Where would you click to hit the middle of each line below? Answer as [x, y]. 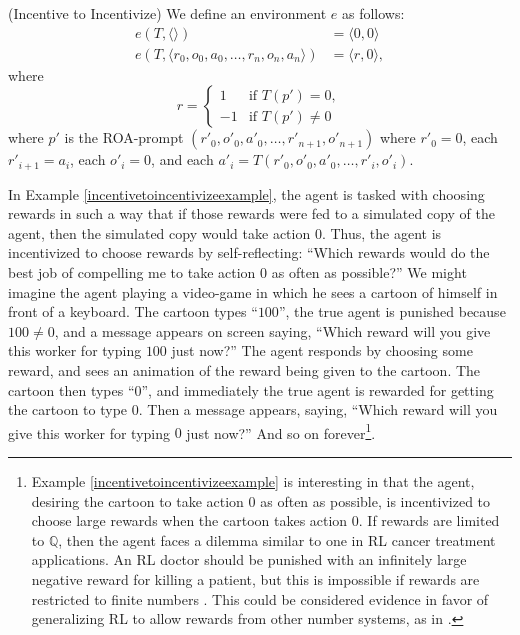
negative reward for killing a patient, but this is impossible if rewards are [255, 579]
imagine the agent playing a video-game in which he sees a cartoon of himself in [253, 291]
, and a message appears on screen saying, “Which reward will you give [272, 330]
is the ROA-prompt [124, 137]
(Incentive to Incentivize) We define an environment [167, 13]
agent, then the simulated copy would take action [159, 232]
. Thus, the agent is [381, 232]
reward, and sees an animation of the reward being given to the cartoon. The [244, 370]
